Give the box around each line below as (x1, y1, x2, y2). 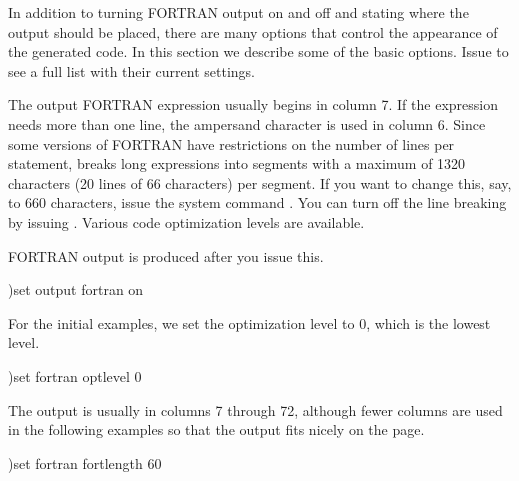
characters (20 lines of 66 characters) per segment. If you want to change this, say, (8, 172, 512, 193)
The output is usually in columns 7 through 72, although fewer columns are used (8, 399, 503, 420)
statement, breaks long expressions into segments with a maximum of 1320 (8, 153, 466, 174)
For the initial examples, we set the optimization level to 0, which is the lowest (8, 312, 491, 333)
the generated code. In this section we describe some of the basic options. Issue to (8, 41, 509, 62)
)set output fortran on (8, 279, 144, 300)
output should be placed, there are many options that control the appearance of (8, 21, 498, 42)
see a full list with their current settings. (8, 60, 255, 81)
